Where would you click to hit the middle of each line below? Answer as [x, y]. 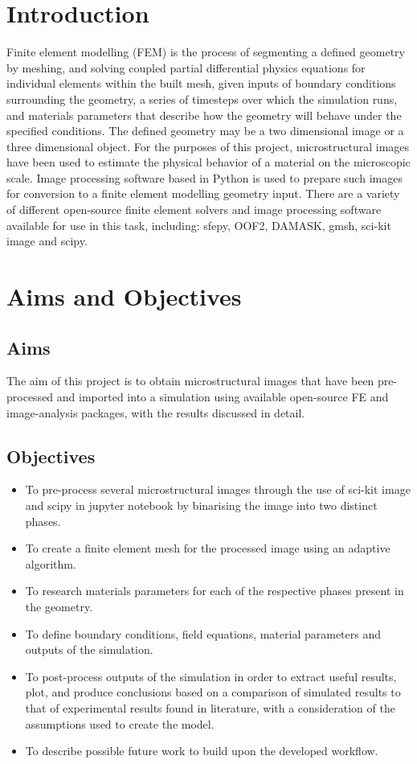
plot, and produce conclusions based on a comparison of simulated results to [213, 692]
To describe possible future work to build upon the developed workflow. [202, 751]
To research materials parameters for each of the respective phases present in [215, 591]
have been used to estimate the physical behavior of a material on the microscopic [208, 162]
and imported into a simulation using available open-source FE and [223, 397]
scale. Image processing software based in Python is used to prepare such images [204, 177]
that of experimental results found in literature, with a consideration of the [210, 707]
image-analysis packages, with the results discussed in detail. [156, 412]
